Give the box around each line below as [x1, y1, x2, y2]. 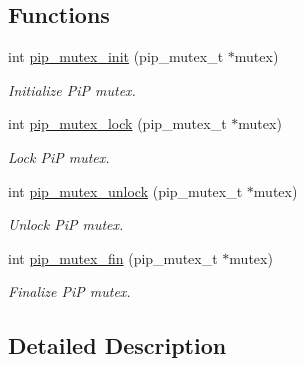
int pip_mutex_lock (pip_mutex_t [8, 113, 227, 134]
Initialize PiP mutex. [8, 79, 136, 100]
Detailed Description [8, 330, 227, 361]
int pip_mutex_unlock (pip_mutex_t [8, 180, 243, 201]
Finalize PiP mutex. [8, 281, 131, 302]
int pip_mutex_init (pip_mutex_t [8, 46, 224, 67]
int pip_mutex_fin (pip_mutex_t [8, 247, 218, 268]
